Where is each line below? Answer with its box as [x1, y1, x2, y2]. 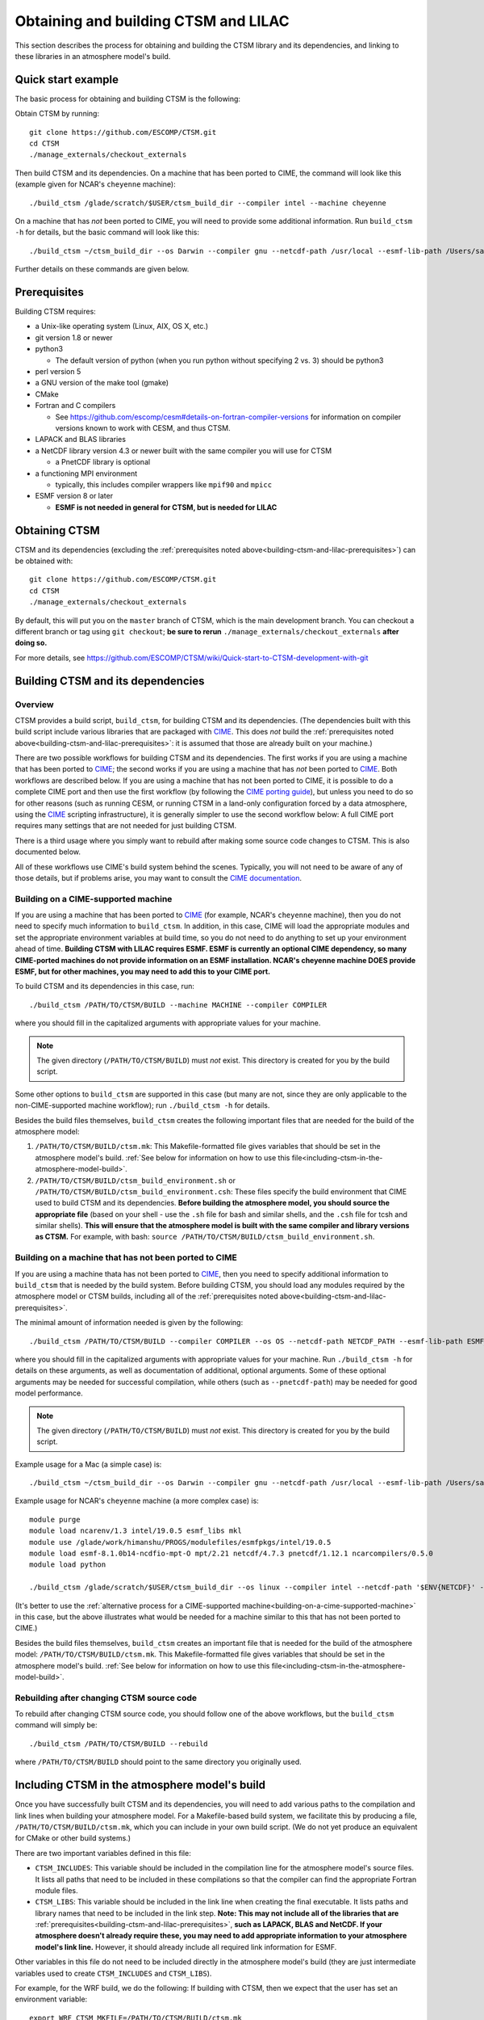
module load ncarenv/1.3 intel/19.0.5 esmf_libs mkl [29, 1526, 242, 1535]
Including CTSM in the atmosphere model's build [15, 1778, 266, 1792]
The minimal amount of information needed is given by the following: [15, 1318, 244, 1328]
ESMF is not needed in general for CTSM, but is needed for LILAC [55, 502, 277, 512]
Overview [15, 699, 54, 710]
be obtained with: [15, 556, 73, 566]
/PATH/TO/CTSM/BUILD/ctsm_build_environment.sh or [35, 1176, 236, 1185]
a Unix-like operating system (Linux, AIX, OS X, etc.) [35, 322, 209, 331]
